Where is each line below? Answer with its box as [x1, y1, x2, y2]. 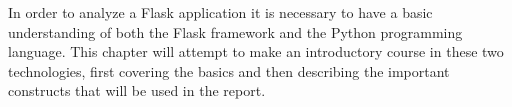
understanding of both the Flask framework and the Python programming [8, 21, 463, 42]
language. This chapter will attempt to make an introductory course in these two [8, 41, 504, 62]
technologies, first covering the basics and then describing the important [8, 60, 450, 81]
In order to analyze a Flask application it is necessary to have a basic [8, 2, 433, 22]
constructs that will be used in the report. [8, 80, 266, 101]
